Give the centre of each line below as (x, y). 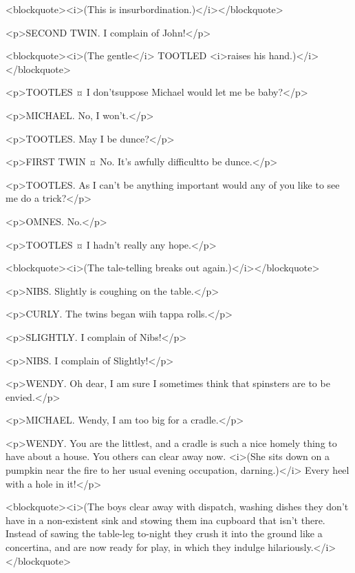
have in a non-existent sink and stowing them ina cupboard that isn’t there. (165, 520)
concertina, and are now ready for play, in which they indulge (135, 547)
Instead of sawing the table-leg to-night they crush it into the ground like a (164, 533)
